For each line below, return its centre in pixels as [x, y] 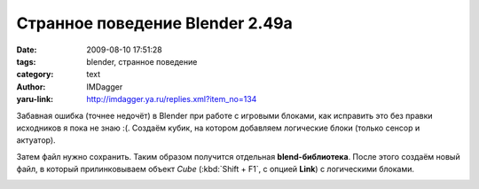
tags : [26, 61]
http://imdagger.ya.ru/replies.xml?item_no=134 [172, 99]
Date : [27, 50]
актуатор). [36, 140]
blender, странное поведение [142, 61]
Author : [31, 87]
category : [35, 75]
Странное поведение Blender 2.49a [154, 23]
